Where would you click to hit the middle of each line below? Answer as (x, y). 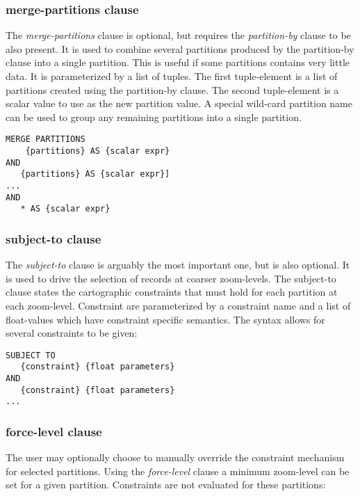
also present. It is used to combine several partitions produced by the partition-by (180, 48)
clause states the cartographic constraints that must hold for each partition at (172, 292)
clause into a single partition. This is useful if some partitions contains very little (178, 62)
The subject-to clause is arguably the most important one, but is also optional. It (178, 265)
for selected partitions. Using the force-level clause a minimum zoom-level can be (178, 471)
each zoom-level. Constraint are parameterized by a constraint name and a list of (178, 305)
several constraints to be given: (72, 333)
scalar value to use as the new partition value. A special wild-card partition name (179, 103)
